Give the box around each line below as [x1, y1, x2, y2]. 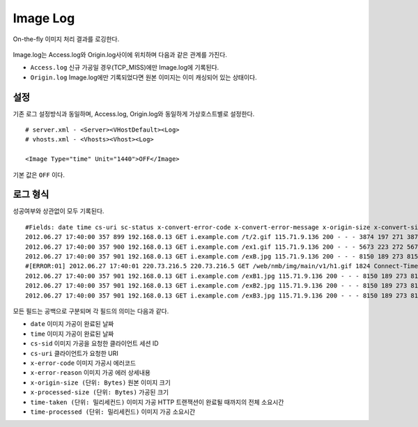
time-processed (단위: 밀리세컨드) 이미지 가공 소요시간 [30, 407, 196, 416]
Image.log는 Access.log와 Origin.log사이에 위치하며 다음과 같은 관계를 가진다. [13, 50, 228, 59]
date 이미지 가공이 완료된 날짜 [30, 320, 114, 328]
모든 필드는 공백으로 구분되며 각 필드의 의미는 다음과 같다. [13, 307, 169, 315]
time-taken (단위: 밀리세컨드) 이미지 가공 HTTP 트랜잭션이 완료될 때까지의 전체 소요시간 [30, 398, 284, 406]
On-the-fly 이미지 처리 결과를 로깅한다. [13, 35, 120, 43]
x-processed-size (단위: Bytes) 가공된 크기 [30, 388, 169, 396]
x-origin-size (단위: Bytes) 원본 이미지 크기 [30, 378, 171, 387]
